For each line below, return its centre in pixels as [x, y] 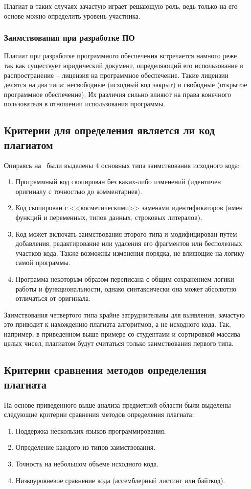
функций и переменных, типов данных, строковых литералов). [109, 217]
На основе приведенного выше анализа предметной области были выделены [118, 404]
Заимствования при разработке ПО [69, 37]
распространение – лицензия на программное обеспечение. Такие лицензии [116, 75]
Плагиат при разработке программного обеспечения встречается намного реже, [122, 56]
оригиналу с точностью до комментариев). [79, 191]
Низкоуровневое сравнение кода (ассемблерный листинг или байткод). [120, 480]
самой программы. [43, 262]
